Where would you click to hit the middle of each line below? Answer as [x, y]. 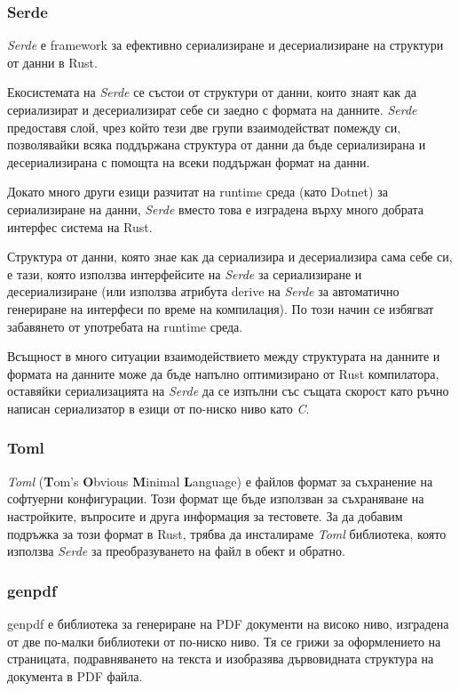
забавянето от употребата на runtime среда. [125, 326]
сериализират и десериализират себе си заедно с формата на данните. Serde [212, 109]
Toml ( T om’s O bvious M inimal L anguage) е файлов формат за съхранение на [220, 481]
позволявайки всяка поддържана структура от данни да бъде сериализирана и [217, 145]
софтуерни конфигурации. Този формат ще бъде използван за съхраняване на [216, 498]
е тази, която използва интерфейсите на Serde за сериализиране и [185, 273]
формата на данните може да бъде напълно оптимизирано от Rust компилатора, [223, 373]
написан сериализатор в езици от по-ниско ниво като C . [158, 408]
